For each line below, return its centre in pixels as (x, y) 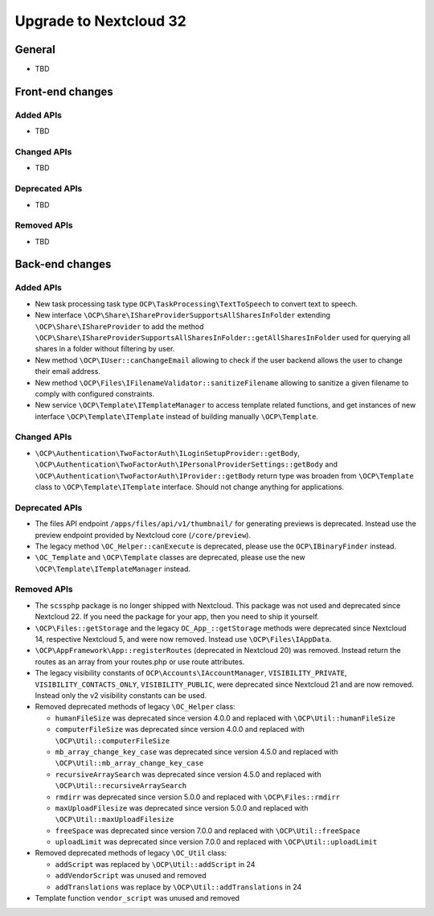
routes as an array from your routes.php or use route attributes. (140, 661)
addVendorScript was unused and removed (131, 876)
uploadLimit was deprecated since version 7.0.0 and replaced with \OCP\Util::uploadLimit (216, 842)
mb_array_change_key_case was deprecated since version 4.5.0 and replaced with (197, 751)
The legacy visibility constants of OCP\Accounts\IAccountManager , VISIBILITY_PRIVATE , (191, 673)
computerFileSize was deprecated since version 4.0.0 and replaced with (180, 729)
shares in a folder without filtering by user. (105, 349)
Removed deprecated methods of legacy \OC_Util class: (131, 853)
